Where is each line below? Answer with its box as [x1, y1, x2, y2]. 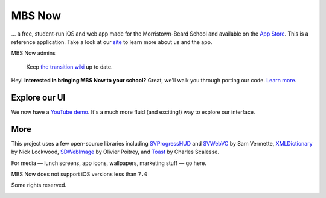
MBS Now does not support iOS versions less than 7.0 [11, 170, 148, 178]
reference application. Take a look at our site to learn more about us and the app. [11, 38, 213, 45]
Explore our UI [11, 92, 66, 102]
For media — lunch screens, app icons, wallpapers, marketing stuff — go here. [11, 159, 206, 167]
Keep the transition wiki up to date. [26, 63, 113, 70]
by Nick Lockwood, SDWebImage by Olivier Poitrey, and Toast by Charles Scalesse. [11, 148, 220, 156]
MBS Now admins [11, 49, 56, 57]
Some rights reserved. [11, 181, 66, 189]
